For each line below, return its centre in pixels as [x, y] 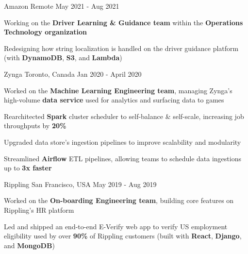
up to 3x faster [28, 168]
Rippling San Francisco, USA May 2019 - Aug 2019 [80, 184]
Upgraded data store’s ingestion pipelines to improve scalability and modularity [123, 142]
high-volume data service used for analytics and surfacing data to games [114, 100]
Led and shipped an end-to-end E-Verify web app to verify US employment [116, 226]
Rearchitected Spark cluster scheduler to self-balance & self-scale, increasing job [124, 116]
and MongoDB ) [29, 245]
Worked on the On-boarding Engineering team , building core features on [119, 200]
